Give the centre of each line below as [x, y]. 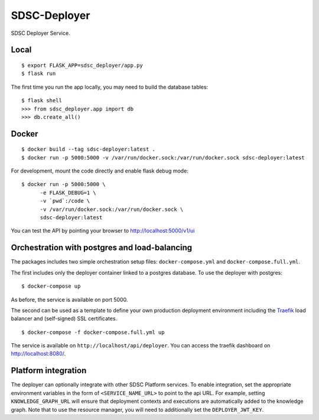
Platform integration [49, 371]
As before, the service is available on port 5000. [69, 299]
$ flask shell [42, 101]
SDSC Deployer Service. [40, 33]
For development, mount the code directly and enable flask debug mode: [100, 171]
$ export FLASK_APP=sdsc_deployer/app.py [82, 65]
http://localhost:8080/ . [38, 354]
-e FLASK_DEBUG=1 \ [68, 193]
